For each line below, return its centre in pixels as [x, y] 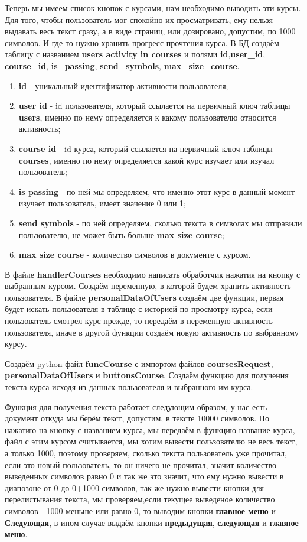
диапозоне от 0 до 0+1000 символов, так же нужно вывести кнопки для [134, 487]
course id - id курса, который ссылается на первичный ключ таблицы [146, 148]
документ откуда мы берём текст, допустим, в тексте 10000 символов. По [137, 418]
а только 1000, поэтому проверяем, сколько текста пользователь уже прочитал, [146, 453]
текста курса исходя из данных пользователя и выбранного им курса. [129, 387]
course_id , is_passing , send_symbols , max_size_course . [122, 65]
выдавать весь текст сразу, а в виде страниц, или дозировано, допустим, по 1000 [150, 31]
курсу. [16, 344]
